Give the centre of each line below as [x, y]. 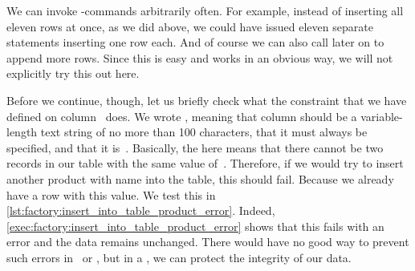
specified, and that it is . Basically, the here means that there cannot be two [195, 147]
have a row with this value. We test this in [111, 194]
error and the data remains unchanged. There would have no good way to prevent [208, 242]
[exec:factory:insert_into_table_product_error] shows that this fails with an [195, 226]
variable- [382, 116]
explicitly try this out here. [73, 73]
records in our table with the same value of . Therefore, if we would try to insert [205, 163]
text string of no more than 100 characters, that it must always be [204, 132]
